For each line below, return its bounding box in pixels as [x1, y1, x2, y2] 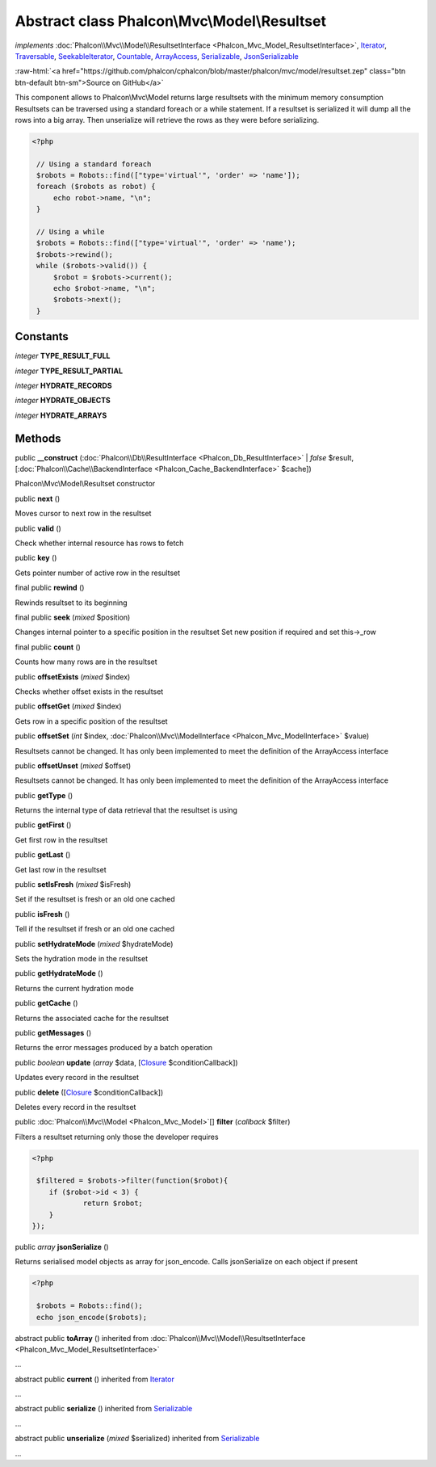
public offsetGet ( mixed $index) [15, 701, 122, 711]
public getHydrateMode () [15, 969, 104, 978]
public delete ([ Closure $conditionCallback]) [15, 1087, 164, 1097]
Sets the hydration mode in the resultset [15, 953, 149, 963]
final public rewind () [15, 582, 85, 593]
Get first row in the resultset [15, 834, 108, 844]
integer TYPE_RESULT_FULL [15, 351, 111, 361]
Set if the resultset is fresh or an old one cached [15, 894, 175, 904]
